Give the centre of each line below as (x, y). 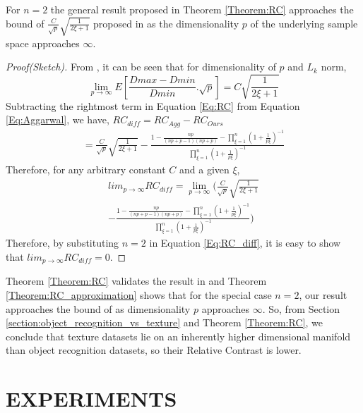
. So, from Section (301, 308)
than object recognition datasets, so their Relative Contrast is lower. (154, 350)
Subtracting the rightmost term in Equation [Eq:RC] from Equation (153, 105)
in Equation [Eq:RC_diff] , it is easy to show (245, 243)
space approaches (43, 43)
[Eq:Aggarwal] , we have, (58, 119)
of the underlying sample (304, 23)
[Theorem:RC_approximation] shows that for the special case (139, 295)
